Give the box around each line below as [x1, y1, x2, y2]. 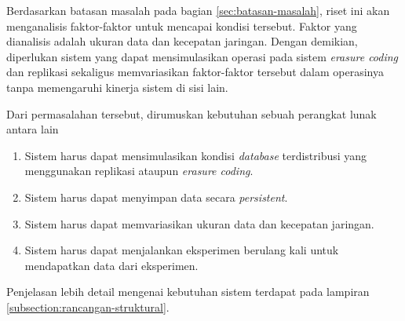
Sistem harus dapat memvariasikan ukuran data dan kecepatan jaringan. [24, 215, 374, 232]
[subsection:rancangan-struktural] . [6, 298, 170, 315]
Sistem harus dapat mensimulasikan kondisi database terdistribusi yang [24, 147, 367, 163]
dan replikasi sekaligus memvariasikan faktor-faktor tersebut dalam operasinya [6, 64, 384, 80]
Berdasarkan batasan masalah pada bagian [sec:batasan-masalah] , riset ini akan [6, 2, 390, 18]
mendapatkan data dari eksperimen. [24, 257, 199, 273]
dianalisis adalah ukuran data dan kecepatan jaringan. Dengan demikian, [6, 33, 358, 49]
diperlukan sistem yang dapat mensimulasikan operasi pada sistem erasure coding [6, 48, 399, 64]
